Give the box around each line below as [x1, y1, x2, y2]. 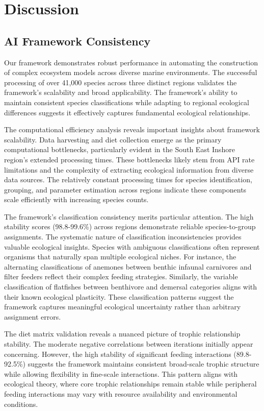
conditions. [4, 398, 38, 409]
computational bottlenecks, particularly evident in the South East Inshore [4, 144, 235, 155]
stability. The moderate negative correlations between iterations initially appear [4, 339, 253, 349]
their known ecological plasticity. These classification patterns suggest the [4, 291, 234, 302]
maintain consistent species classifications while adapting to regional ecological [4, 96, 249, 107]
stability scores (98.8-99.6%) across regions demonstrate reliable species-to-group [4, 221, 256, 232]
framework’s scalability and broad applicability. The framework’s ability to [4, 87, 237, 98]
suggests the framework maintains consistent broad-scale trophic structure [28, 358, 259, 369]
